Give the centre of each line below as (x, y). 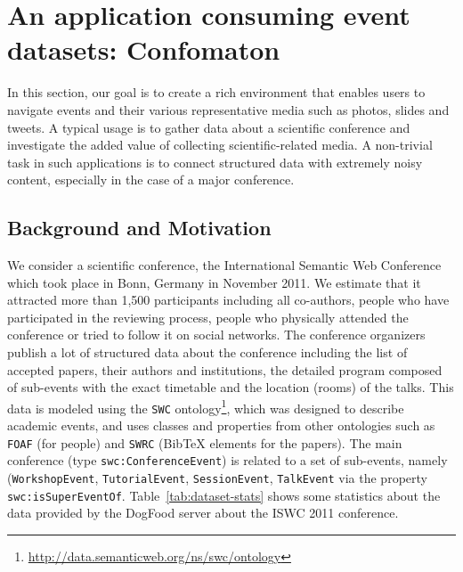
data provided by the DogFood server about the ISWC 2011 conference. (203, 513)
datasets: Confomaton (144, 49)
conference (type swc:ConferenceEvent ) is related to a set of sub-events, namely (227, 460)
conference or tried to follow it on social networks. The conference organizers (216, 335)
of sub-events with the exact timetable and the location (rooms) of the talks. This (231, 387)
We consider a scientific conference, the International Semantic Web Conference (224, 265)
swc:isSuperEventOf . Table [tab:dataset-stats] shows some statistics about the (224, 495)
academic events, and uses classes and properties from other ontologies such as (221, 425)
